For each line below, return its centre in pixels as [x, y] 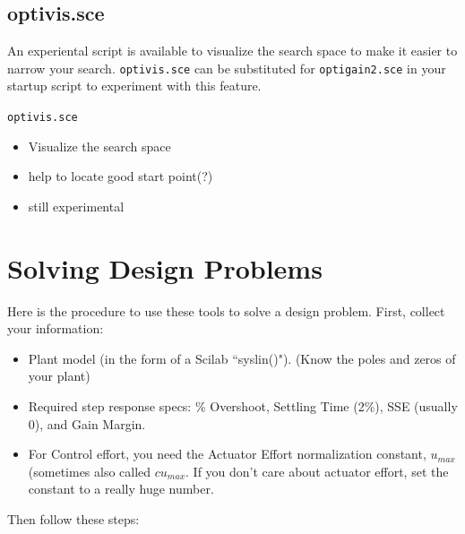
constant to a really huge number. [121, 489]
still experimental [76, 206]
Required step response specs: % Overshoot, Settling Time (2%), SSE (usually [243, 405]
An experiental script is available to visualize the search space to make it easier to [232, 51]
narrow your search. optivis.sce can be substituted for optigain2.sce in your [227, 68]
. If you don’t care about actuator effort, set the [317, 471]
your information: [56, 328]
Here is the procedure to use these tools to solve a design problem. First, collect [226, 310]
